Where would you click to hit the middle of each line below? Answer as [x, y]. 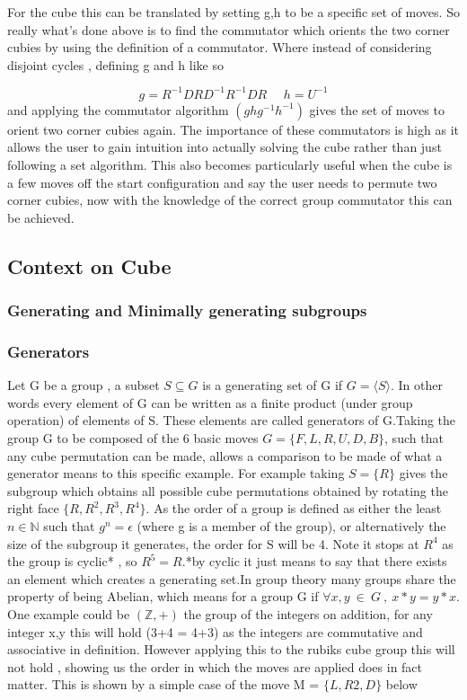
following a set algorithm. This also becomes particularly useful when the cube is [230, 165]
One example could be [69, 614]
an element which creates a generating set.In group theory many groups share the [232, 578]
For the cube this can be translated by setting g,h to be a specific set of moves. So [233, 12]
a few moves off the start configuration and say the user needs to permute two [222, 182]
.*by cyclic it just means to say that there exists [314, 561]
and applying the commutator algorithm [118, 109]
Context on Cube [89, 266]
